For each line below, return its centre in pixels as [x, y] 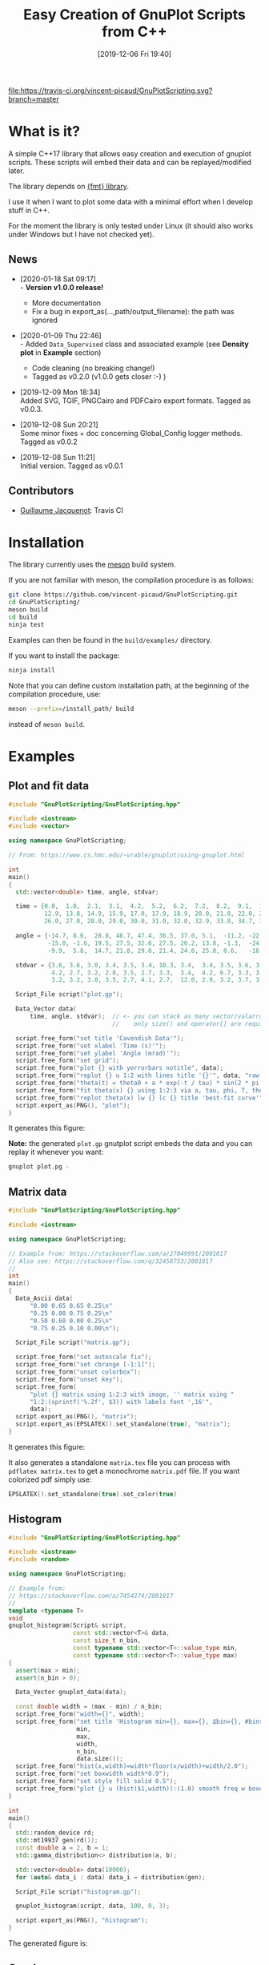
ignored [45, 320]
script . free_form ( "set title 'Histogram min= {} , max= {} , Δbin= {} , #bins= [141, 1722]
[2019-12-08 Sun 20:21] [59, 424]
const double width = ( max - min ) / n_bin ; [89, 1707]
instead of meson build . [47, 724]
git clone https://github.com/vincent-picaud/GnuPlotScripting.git [123, 595]
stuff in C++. [29, 210]
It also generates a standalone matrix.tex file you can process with [119, 1462]
